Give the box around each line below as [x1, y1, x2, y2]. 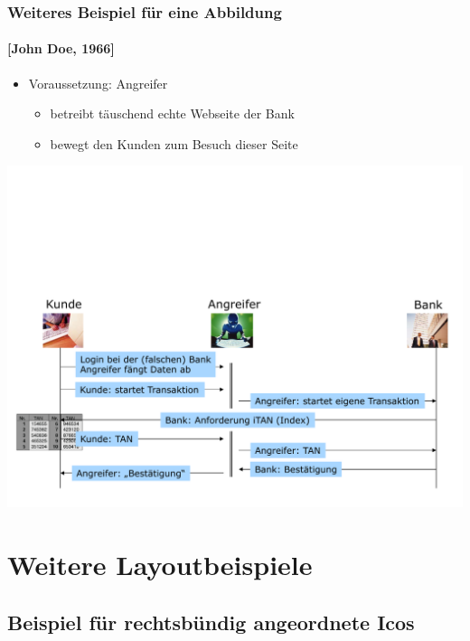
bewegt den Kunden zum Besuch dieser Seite [50, 134, 298, 153]
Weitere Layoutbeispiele [7, 546, 313, 583]
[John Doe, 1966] [7, 39, 115, 58]
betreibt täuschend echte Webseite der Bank [50, 104, 295, 123]
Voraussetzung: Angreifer [28, 73, 168, 92]
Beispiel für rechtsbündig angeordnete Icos [7, 608, 415, 636]
